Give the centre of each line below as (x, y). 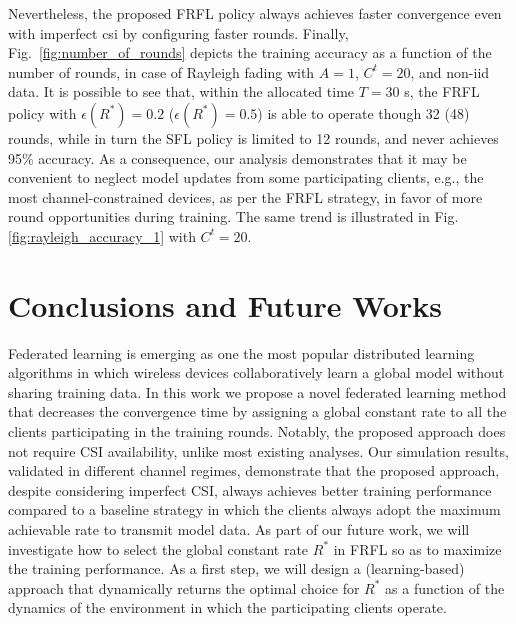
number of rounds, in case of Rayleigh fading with (161, 71)
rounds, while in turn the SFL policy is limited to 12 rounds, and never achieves (253, 137)
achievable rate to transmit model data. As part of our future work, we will (239, 529)
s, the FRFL (442, 91)
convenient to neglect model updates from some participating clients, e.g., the (246, 177)
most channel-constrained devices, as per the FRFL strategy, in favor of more (245, 196)
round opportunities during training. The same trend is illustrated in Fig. (233, 216)
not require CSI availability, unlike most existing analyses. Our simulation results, (258, 450)
